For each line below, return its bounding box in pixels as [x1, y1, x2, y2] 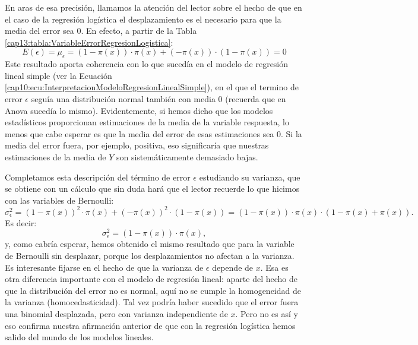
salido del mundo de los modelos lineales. [5, 331, 154, 343]
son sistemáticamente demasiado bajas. [116, 150, 258, 163]
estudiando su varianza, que [199, 170, 300, 183]
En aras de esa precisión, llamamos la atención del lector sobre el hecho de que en [5, 1, 302, 13]
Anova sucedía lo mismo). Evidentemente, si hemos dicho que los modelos [5, 104, 273, 116]
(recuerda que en [225, 92, 286, 105]
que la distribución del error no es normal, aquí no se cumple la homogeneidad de [5, 284, 301, 296]
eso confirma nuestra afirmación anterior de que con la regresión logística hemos [5, 319, 296, 331]
